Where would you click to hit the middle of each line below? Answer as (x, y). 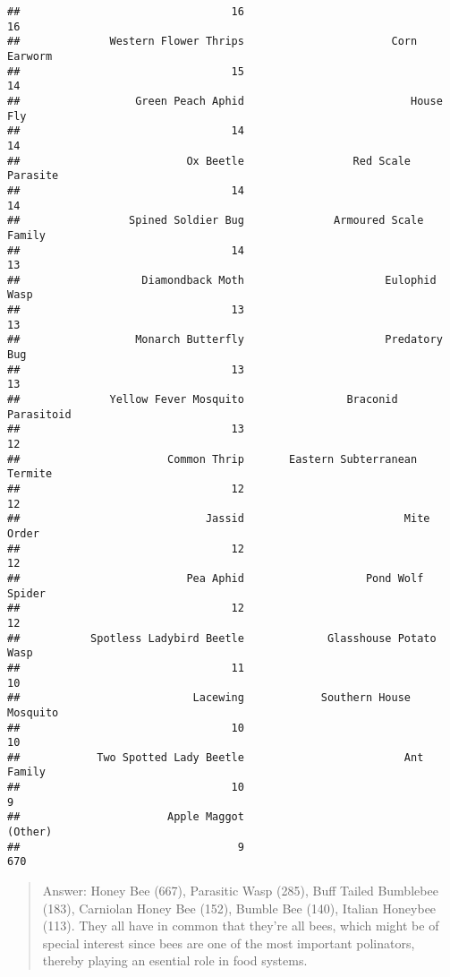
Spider (26, 593)
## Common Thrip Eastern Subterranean (212, 459)
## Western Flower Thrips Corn (212, 42)
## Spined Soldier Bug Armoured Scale (216, 221)
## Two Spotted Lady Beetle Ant (216, 757)
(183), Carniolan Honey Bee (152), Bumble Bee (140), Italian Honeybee (239, 908)
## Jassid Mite (219, 519)
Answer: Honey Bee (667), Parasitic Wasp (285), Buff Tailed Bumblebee (240, 891)
